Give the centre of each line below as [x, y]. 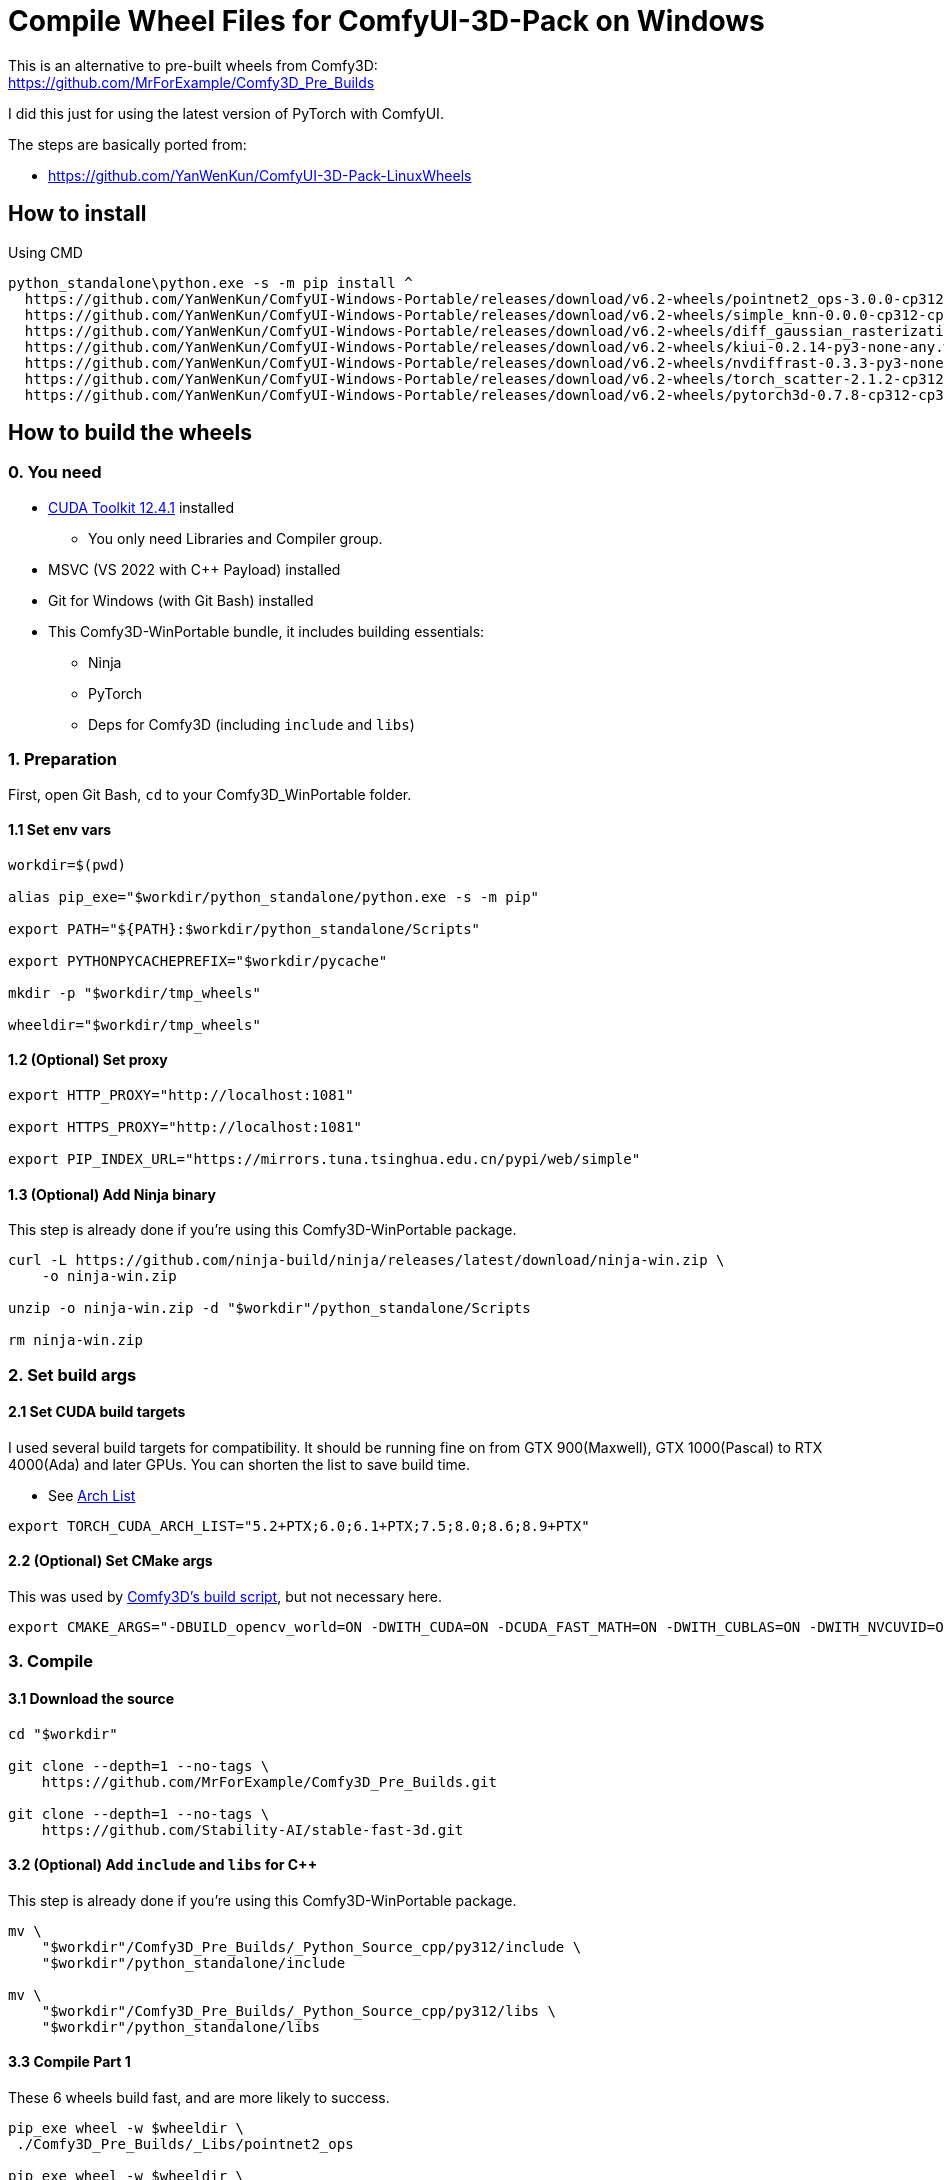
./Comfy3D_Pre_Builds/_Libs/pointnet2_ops [185, 2144]
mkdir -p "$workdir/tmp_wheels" [134, 992]
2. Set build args [72, 1374]
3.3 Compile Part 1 [69, 2062]
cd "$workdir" [63, 1733]
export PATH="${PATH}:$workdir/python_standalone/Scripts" [244, 928]
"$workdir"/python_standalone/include [193, 1962]
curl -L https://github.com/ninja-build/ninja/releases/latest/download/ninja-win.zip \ [366, 1260]
